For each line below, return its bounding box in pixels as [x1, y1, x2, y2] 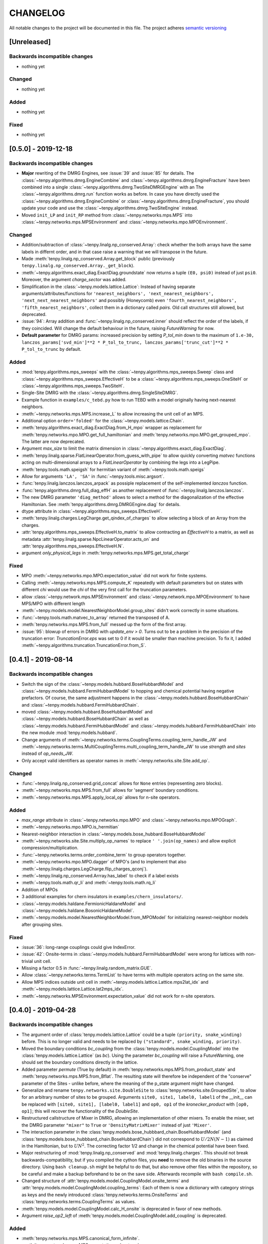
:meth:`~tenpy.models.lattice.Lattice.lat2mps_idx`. [21, 986, 124, 992]
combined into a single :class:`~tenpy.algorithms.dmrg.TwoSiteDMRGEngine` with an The [21, 184, 204, 190]
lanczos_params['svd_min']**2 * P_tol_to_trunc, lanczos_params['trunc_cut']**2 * [21, 339, 228, 345]
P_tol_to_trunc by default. [21, 346, 82, 352]
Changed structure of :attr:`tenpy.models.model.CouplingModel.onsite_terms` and [21, 1177, 189, 1184]
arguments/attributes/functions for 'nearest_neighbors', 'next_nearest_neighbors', [21, 290, 214, 296]
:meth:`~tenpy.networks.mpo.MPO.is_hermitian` [21, 824, 119, 830]
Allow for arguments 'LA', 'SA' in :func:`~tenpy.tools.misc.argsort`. [21, 473, 165, 480]
